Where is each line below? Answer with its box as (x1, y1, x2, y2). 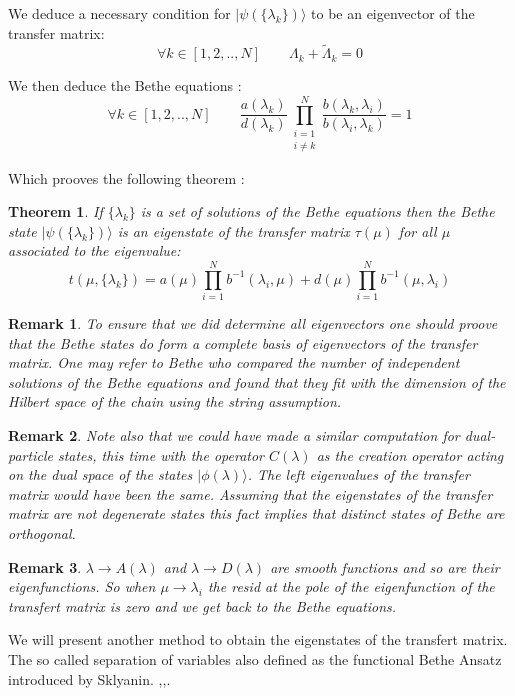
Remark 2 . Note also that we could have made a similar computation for (8, 425, 460, 446)
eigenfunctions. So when (8, 576, 156, 597)
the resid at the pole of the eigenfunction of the (207, 576, 495, 597)
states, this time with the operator (57, 444, 265, 465)
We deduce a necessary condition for (8, 3, 231, 23)
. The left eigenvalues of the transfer (247, 464, 470, 485)
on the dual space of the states (8, 464, 193, 485)
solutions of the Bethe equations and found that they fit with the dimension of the (8, 371, 506, 392)
